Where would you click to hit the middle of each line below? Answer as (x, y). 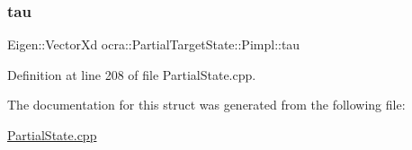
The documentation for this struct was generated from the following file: (206, 105)
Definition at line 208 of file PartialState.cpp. (132, 74)
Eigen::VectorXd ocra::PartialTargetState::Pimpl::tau (154, 44)
